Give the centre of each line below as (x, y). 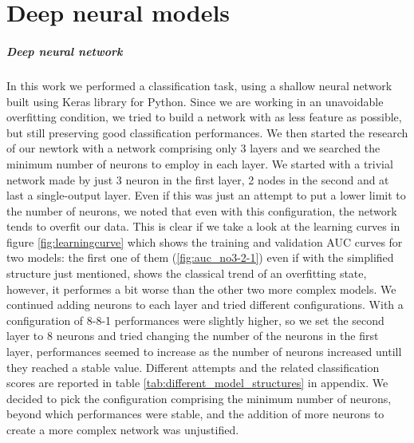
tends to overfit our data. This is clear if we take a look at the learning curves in (203, 226)
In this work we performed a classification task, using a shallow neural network (199, 85)
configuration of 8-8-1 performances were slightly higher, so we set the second (195, 320)
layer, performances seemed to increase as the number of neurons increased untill (204, 352)
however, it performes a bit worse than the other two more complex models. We (201, 289)
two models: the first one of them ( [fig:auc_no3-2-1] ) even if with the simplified (200, 257)
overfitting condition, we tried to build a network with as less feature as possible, (204, 117)
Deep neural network (65, 51)
